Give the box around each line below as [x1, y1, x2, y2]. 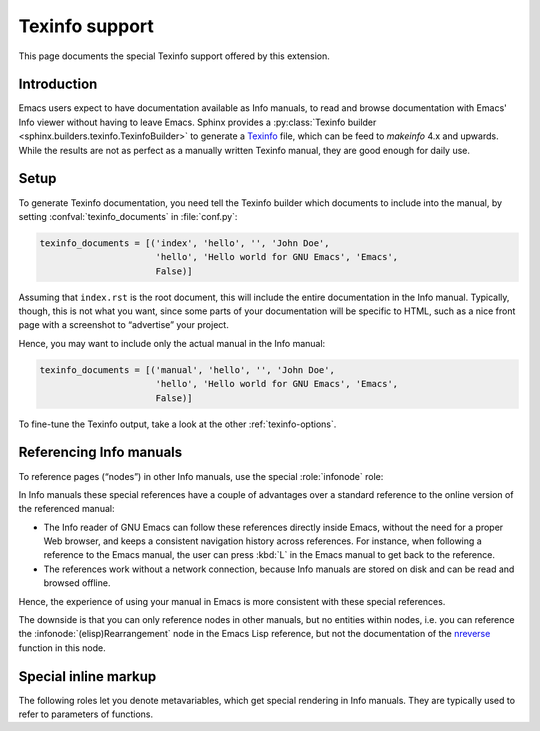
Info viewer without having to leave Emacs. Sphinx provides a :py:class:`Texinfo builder [18, 116, 377, 128]
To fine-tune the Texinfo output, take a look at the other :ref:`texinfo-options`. [18, 418, 337, 430]
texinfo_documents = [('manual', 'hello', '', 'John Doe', [39, 364, 335, 375]
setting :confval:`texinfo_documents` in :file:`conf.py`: [18, 210, 238, 222]
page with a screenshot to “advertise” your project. [18, 319, 229, 331]
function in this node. [18, 641, 106, 654]
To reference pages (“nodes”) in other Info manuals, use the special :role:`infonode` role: [18, 470, 384, 482]
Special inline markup [18, 668, 157, 685]
